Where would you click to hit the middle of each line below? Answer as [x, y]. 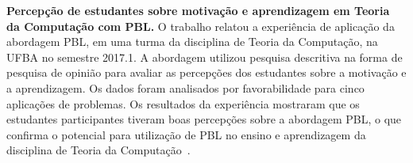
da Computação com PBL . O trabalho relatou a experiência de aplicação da [201, 26]
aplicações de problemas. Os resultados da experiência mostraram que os [183, 103]
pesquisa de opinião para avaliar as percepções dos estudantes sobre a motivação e [206, 72]
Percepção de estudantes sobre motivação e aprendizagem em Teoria [198, 10]
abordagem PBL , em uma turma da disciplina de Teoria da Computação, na [192, 42]
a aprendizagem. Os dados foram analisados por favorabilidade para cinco [185, 87]
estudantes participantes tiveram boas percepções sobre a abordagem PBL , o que [204, 119]
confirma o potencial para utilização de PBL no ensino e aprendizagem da [186, 134]
